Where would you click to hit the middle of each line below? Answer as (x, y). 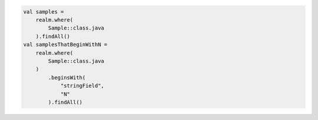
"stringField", (82, 86)
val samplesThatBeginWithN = (65, 45)
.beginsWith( (67, 77)
